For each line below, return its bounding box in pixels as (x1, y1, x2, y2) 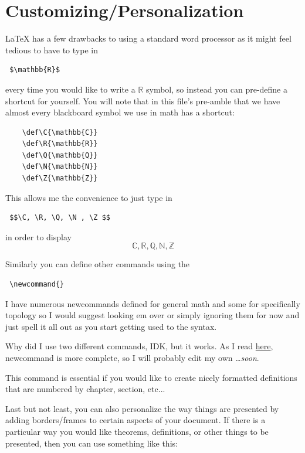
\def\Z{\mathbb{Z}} (22, 174, 98, 183)
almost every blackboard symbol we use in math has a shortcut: (5, 106, 235, 118)
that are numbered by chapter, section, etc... (5, 383, 165, 395)
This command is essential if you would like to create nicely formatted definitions (5, 371, 297, 383)
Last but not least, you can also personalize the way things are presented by (5, 402, 279, 414)
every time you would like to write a (5, 83, 135, 95)
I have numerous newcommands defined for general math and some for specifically (5, 297, 300, 309)
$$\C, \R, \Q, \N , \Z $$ (9, 213, 110, 222)
